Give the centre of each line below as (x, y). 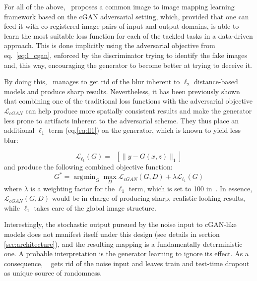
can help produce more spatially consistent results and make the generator (139, 110)
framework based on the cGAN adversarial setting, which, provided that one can (127, 16)
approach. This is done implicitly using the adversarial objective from (110, 45)
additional (19, 130)
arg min (85, 177)
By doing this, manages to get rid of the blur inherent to (92, 82)
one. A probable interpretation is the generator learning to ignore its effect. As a (126, 253)
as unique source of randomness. (53, 273)
